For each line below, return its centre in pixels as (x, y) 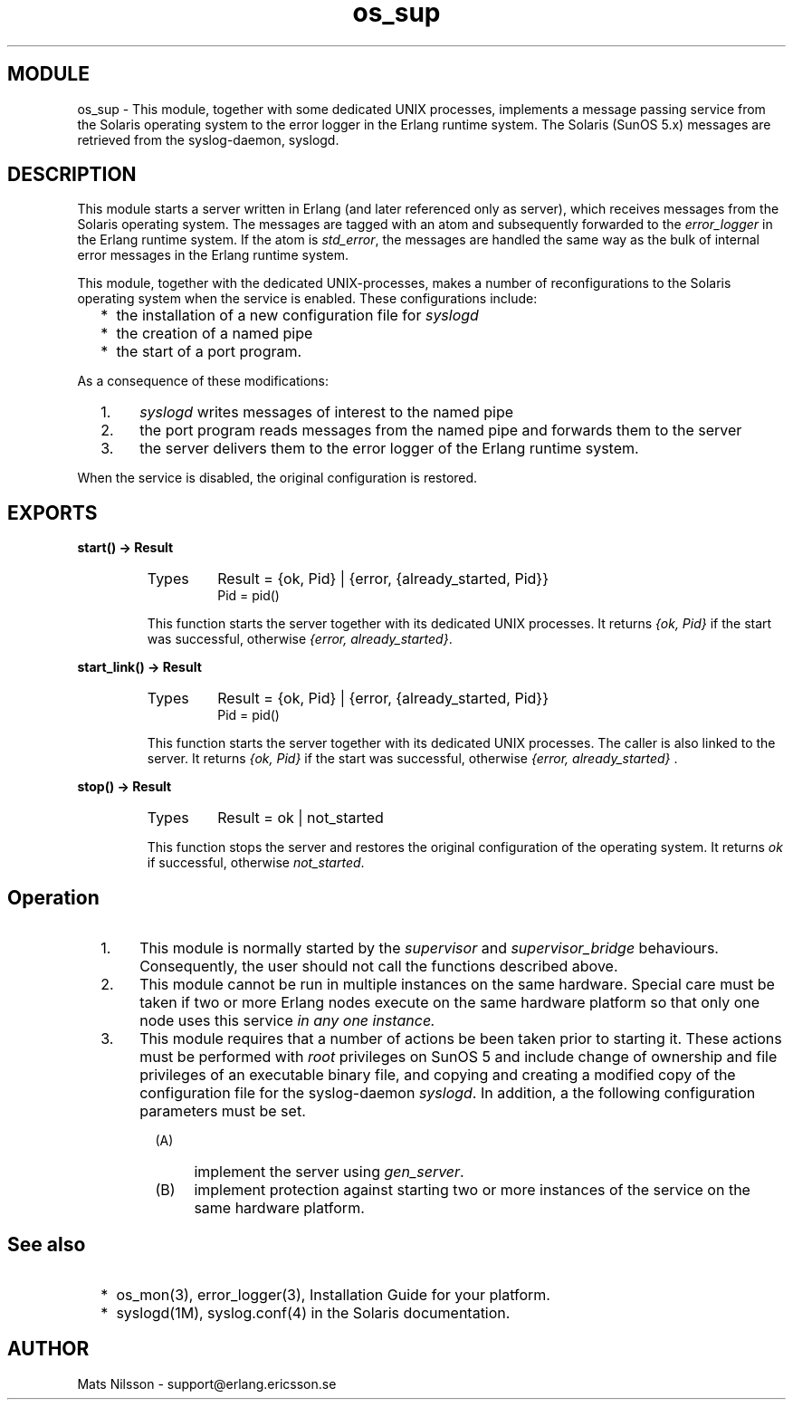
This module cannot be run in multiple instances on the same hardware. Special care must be (457, 985)
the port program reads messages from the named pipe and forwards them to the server (441, 431)
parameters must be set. (223, 1111)
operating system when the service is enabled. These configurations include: (307, 299)
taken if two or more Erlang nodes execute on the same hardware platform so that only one (450, 1003)
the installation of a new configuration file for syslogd (297, 316)
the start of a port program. (209, 352)
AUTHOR (48, 1349)
